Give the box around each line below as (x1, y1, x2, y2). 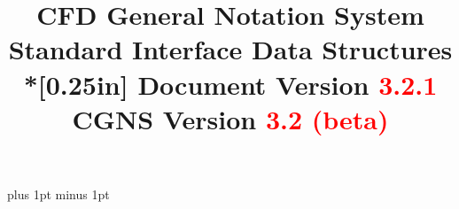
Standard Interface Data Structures (8, 31, 453, 67)
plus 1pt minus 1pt (7, 184, 110, 203)
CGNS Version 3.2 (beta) (72, 100, 389, 136)
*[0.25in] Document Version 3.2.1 (23, 66, 438, 102)
